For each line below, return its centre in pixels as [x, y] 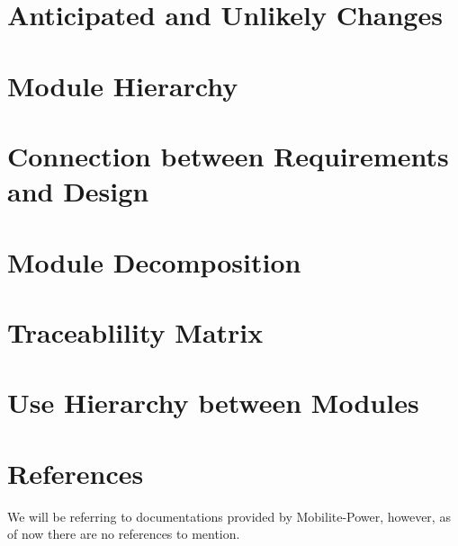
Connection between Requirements [228, 155]
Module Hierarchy [123, 85]
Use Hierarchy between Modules [213, 403]
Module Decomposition [154, 261]
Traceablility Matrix [135, 331]
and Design [78, 191]
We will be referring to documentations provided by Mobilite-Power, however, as [229, 516]
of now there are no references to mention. [124, 534]
